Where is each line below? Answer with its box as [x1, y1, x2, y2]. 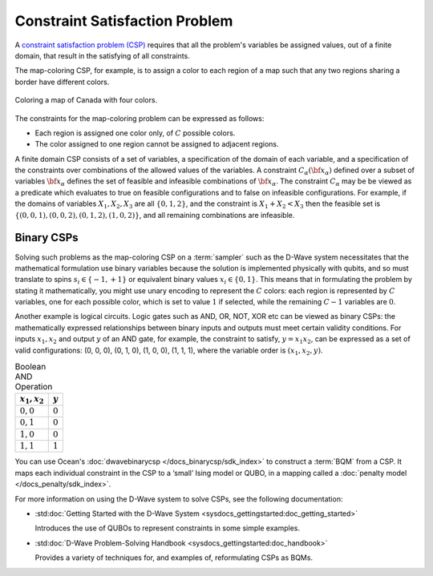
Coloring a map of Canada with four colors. [14, 95, 158, 105]
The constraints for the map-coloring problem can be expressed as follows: [14, 113, 265, 123]
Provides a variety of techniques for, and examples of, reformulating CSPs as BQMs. [34, 553, 313, 562]
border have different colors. [14, 77, 110, 87]
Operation [14, 381, 53, 393]
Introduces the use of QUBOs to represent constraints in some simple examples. [34, 523, 301, 533]
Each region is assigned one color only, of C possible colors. [34, 128, 236, 138]
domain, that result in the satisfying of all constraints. [14, 50, 190, 60]
